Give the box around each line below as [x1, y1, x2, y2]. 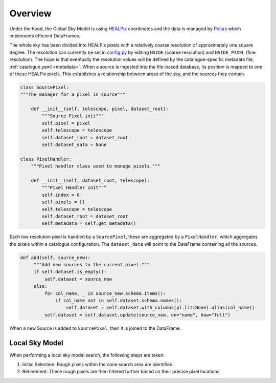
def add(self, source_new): [20, 254, 90, 261]
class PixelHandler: [20, 156, 72, 162]
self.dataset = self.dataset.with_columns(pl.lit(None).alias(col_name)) [65, 305, 255, 311]
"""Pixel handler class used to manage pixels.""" [31, 163, 160, 169]
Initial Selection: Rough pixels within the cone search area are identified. [22, 361, 174, 368]
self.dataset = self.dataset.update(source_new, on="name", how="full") [44, 312, 231, 317]
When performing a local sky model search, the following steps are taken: [9, 352, 165, 358]
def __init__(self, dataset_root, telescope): [31, 177, 150, 183]
